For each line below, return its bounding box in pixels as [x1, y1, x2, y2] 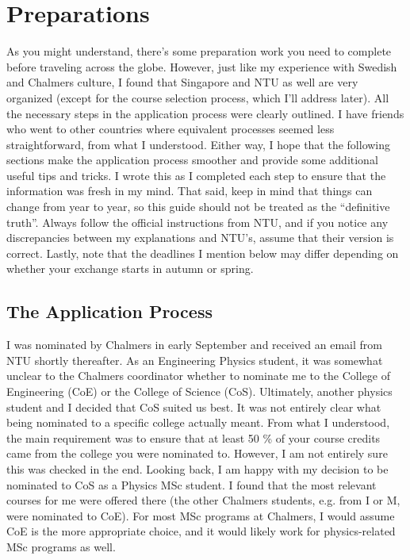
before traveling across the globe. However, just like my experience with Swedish [6, 58, 397, 75]
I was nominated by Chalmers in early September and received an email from [6, 336, 382, 353]
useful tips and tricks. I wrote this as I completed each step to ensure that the [6, 167, 386, 183]
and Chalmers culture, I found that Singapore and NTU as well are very [6, 74, 358, 90]
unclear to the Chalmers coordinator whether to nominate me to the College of [6, 367, 391, 384]
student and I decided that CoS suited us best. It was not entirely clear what [6, 398, 381, 415]
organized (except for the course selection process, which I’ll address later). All [6, 89, 389, 105]
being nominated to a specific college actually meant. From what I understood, [6, 414, 390, 431]
